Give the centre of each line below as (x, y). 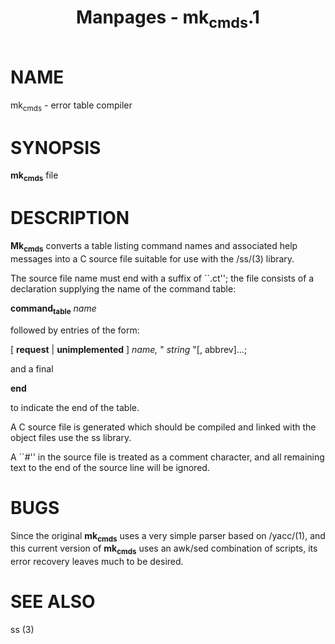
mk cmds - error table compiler (71, 106)
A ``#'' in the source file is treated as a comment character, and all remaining (167, 457)
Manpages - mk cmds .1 (168, 19)
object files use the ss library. (71, 437)
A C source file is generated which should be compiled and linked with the (163, 427)
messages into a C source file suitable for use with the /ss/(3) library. (152, 258)
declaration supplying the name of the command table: (123, 288)
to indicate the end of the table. (75, 407)
